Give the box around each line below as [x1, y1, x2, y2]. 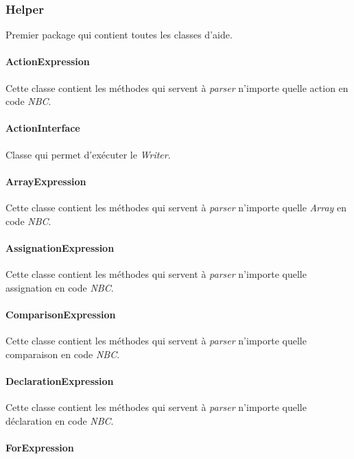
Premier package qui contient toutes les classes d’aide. [5, 27, 233, 42]
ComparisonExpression [5, 307, 116, 321]
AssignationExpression [5, 240, 115, 255]
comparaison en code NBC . [5, 346, 120, 361]
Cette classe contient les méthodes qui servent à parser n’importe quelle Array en [5, 200, 347, 214]
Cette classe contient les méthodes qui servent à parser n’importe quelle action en [5, 80, 349, 95]
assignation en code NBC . [5, 280, 114, 294]
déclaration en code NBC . [5, 413, 114, 427]
